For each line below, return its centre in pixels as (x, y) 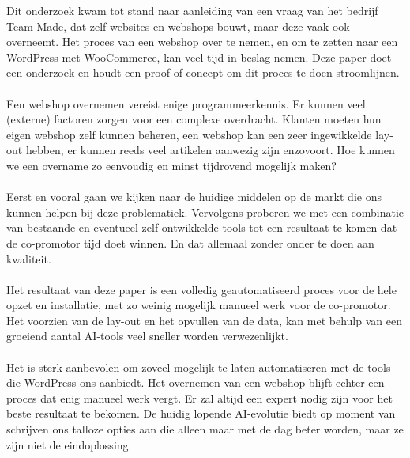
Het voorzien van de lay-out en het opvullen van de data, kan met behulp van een (204, 320)
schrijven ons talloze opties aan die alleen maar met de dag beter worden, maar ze (205, 429)
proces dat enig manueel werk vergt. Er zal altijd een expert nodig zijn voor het (199, 397)
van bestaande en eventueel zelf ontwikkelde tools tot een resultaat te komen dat (202, 227)
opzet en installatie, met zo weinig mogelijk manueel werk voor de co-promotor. (199, 305)
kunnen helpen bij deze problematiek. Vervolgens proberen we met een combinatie (205, 212)
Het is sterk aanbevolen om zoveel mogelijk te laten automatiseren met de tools (199, 367)
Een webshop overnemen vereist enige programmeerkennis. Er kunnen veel (186, 103)
